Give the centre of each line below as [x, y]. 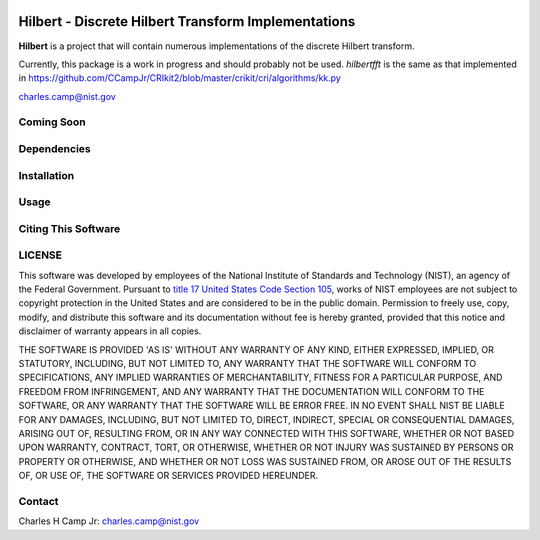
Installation [46, 175]
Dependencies [55, 149]
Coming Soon [52, 122]
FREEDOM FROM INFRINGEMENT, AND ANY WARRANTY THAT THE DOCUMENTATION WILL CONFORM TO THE [251, 391]
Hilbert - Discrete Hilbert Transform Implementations [187, 21]
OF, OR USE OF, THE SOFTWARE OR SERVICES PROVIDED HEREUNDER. [168, 476]
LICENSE [40, 255]
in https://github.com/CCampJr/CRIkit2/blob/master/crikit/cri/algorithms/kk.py [180, 78]
